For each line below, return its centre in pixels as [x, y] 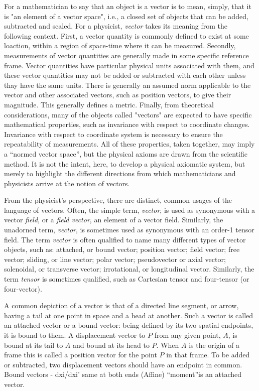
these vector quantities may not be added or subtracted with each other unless [125, 75]
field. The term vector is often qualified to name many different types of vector [125, 239]
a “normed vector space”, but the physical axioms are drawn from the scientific [126, 153]
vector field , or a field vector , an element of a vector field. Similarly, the [114, 220]
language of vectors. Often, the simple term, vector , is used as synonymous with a [130, 210]
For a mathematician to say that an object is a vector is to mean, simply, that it [128, 6]
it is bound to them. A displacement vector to [75, 335]
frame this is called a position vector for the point [81, 355]
